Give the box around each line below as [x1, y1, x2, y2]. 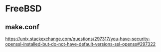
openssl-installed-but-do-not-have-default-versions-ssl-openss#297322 [5, 41, 156, 47]
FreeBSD [5, 3, 42, 14]
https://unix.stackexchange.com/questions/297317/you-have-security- [5, 36, 151, 42]
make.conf [5, 23, 40, 31]
